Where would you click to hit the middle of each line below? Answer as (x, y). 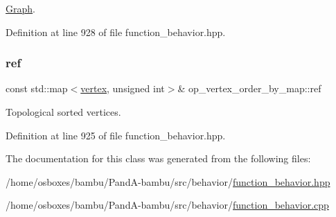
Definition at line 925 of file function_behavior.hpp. (116, 135)
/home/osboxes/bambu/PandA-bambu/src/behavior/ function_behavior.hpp (168, 181)
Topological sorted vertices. (63, 112)
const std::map (37, 88)
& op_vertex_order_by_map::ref (249, 88)
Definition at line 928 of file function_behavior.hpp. (116, 32)
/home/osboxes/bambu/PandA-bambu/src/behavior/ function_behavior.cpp (167, 205)
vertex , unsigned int (123, 88)
